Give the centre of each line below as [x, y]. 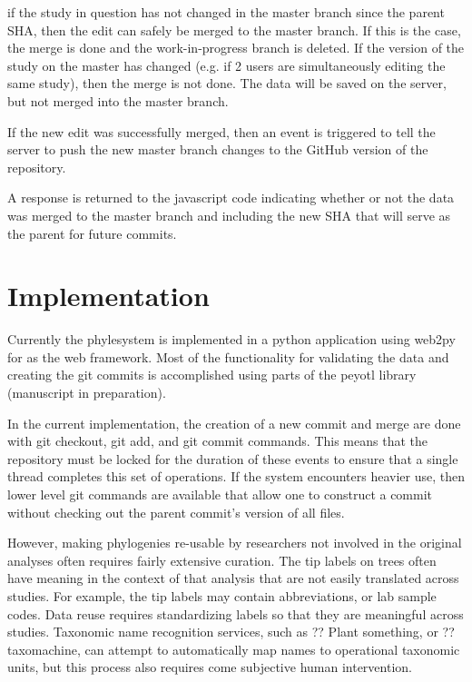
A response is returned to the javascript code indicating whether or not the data [231, 198]
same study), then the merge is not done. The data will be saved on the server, [227, 83]
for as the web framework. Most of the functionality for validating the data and [228, 356]
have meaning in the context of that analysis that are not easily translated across [233, 578]
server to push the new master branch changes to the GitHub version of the [218, 149]
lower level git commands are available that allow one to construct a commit [220, 494]
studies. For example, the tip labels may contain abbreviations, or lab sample [222, 595]
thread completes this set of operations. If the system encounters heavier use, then [236, 476]
